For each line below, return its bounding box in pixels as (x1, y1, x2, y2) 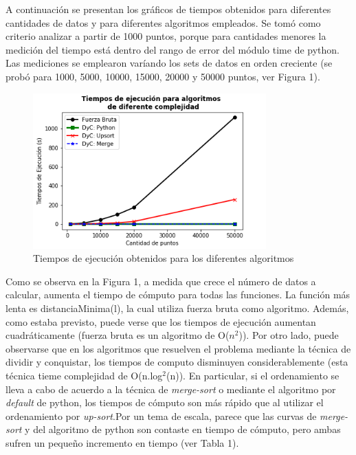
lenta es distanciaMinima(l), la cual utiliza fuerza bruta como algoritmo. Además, (5, 301, 349, 315)
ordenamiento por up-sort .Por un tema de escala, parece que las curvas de (5, 408, 317, 423)
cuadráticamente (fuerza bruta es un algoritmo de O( (5, 328, 230, 342)
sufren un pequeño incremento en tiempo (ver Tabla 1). (5, 436, 239, 450)
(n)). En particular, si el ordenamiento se (166, 368, 340, 383)
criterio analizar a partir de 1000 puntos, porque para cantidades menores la (5, 29, 326, 43)
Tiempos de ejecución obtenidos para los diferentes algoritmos (33, 251, 294, 265)
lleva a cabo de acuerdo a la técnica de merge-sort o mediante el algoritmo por (5, 381, 336, 396)
